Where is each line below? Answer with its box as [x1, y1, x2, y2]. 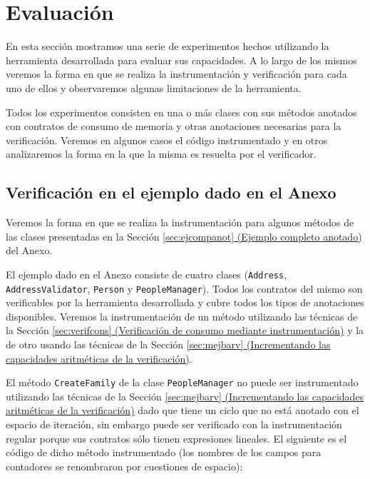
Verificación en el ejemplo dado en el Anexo [6, 181, 336, 203]
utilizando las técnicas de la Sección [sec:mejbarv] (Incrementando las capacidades [6, 388, 364, 403]
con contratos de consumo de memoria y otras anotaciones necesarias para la [6, 119, 341, 133]
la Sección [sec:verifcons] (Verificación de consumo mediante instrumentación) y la [6, 323, 364, 338]
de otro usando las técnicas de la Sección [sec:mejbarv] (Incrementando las [6, 336, 331, 351]
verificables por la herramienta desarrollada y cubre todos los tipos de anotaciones [6, 295, 364, 310]
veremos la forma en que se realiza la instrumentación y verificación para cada [6, 66, 347, 81]
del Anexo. [6, 243, 53, 258]
